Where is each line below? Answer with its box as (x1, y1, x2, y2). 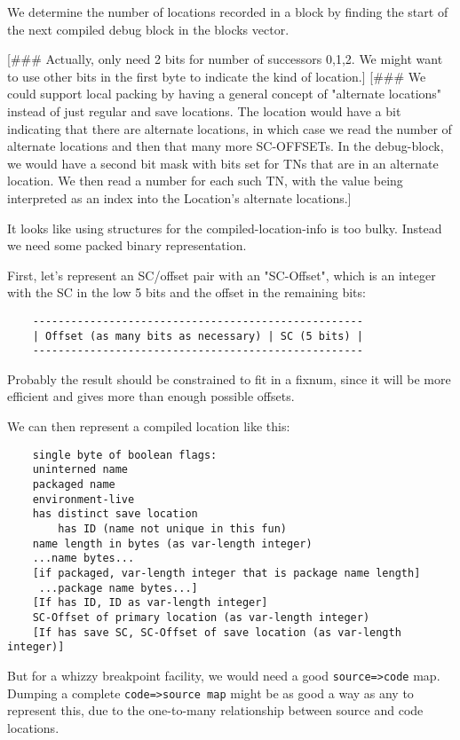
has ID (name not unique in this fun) (58, 522, 287, 535)
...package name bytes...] (38, 581, 198, 594)
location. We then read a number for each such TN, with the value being (7, 171, 403, 190)
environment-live (32, 492, 135, 506)
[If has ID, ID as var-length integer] (32, 596, 268, 610)
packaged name (32, 477, 115, 491)
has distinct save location (32, 508, 198, 521)
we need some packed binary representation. (7, 236, 247, 255)
